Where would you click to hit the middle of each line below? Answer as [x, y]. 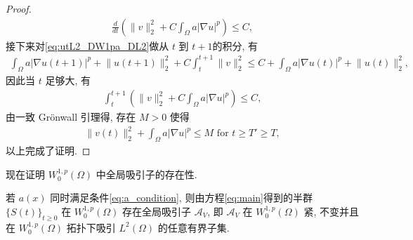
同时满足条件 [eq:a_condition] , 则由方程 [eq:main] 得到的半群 [182, 198]
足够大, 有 [68, 80]
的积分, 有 [235, 45]
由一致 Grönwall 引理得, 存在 [71, 117]
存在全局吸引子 [157, 211]
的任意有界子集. [194, 227]
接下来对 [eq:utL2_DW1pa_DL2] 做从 [87, 45]
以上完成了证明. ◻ [48, 151]
